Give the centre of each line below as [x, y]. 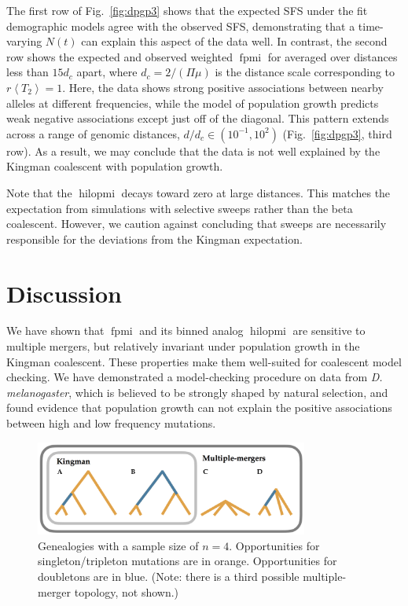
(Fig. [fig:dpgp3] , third [337, 133]
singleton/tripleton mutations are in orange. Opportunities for [187, 561]
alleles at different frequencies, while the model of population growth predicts [193, 103]
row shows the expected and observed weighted [120, 56]
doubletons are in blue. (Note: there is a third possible [169, 576]
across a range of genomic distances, [93, 133]
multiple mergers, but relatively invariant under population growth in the [183, 346]
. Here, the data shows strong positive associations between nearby [223, 87]
